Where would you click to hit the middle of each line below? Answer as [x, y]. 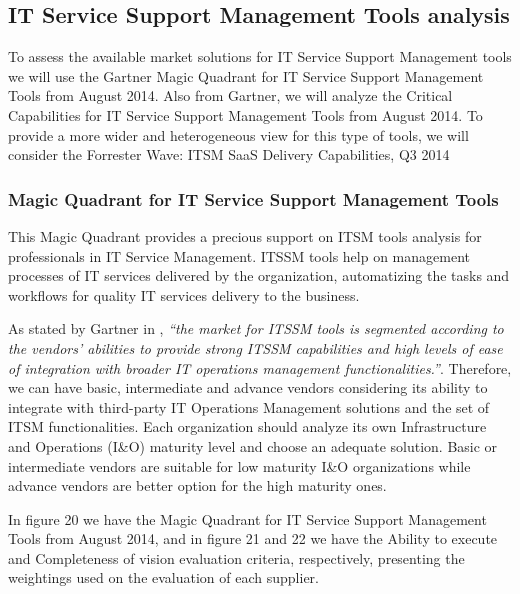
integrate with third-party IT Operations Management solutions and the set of [249, 406]
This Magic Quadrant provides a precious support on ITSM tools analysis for [245, 235]
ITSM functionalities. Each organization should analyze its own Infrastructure [247, 426]
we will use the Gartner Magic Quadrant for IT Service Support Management [246, 75]
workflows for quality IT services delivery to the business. [184, 294]
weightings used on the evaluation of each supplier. [163, 577]
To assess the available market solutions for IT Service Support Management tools [260, 56]
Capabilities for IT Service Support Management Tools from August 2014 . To [245, 114]
